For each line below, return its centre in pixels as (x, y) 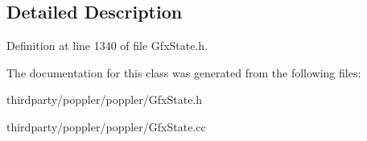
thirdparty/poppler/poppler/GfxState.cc (106, 126)
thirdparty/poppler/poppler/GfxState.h (105, 100)
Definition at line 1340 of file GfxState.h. (107, 46)
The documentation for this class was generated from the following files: (184, 72)
